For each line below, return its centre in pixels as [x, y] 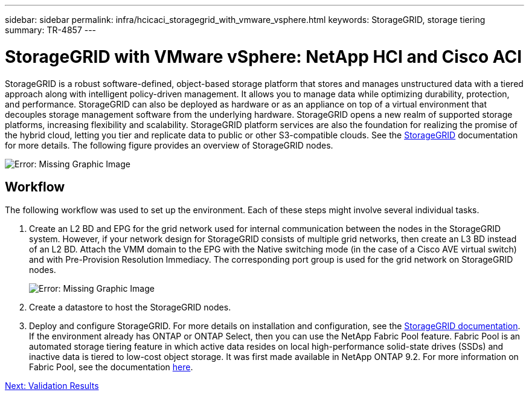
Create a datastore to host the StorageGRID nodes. [130, 307]
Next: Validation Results [52, 386]
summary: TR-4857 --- [51, 30]
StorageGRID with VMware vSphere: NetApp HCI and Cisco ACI [264, 56]
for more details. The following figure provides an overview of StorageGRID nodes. [169, 145]
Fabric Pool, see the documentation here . [111, 367]
